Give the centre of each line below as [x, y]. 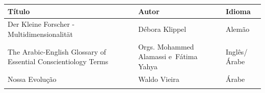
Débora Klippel [162, 29]
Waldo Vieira [159, 79]
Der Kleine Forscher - [41, 24]
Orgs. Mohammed [166, 46]
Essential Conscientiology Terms [58, 61]
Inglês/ [236, 51]
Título [19, 11]
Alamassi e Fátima [168, 56]
